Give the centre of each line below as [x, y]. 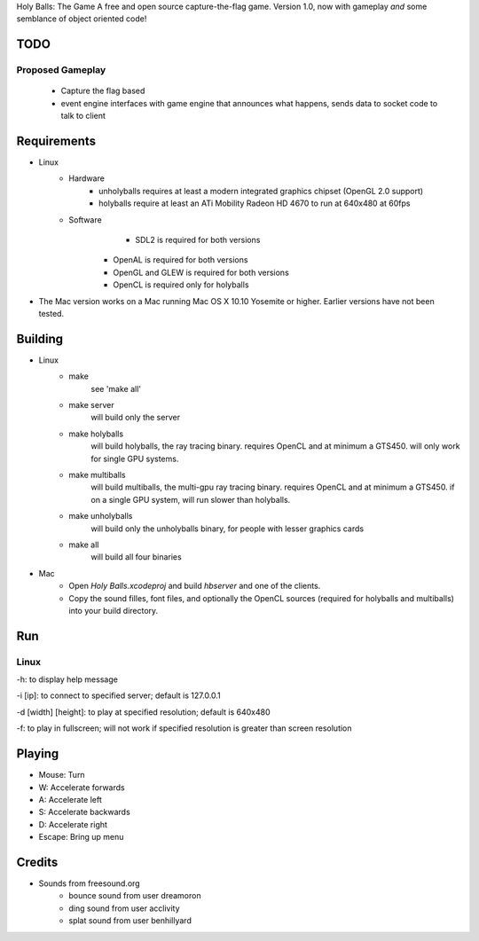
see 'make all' [116, 388]
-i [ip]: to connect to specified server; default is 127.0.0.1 [118, 695]
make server [91, 405]
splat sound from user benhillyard [130, 921]
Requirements [56, 141]
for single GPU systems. [135, 459]
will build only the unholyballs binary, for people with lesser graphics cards [227, 529]
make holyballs [96, 434]
